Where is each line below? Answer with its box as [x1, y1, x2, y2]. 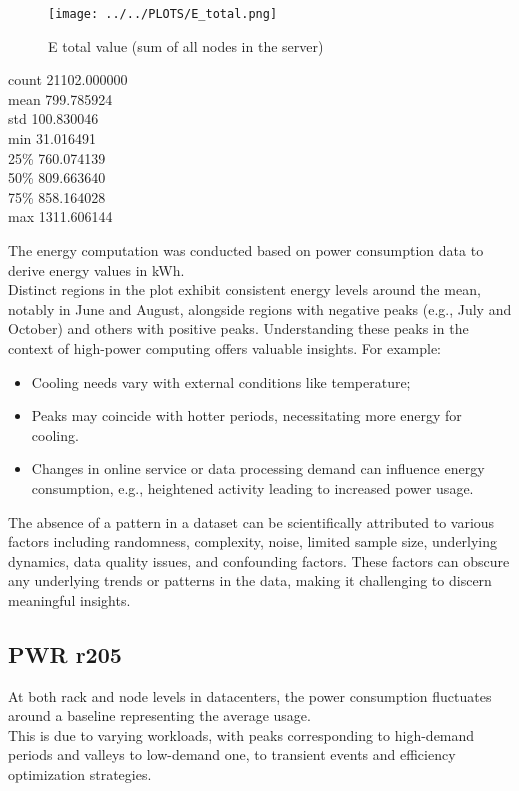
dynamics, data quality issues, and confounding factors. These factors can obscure [8, 550, 510, 571]
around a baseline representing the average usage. [8, 705, 311, 726]
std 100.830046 [8, 108, 99, 129]
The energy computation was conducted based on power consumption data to [8, 240, 484, 260]
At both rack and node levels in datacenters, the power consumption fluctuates [8, 685, 492, 706]
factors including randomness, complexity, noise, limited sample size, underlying [8, 531, 498, 552]
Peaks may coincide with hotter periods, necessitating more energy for [31, 405, 462, 426]
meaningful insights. [8, 589, 131, 610]
